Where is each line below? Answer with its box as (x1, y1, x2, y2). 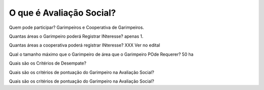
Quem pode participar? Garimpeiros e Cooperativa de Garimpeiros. (9, 24, 144, 30)
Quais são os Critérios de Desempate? (9, 60, 87, 66)
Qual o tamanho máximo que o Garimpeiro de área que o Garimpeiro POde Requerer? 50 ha (9, 51, 194, 57)
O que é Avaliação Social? (9, 7, 116, 18)
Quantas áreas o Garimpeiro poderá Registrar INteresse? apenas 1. (9, 33, 144, 39)
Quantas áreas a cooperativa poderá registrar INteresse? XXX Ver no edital (9, 42, 160, 48)
